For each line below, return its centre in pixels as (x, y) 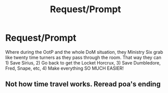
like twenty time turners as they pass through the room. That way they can (83, 57)
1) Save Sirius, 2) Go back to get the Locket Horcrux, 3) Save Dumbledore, (83, 63)
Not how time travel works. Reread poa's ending (83, 84)
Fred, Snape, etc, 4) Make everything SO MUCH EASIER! (64, 68)
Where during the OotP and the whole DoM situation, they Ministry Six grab (84, 52)
